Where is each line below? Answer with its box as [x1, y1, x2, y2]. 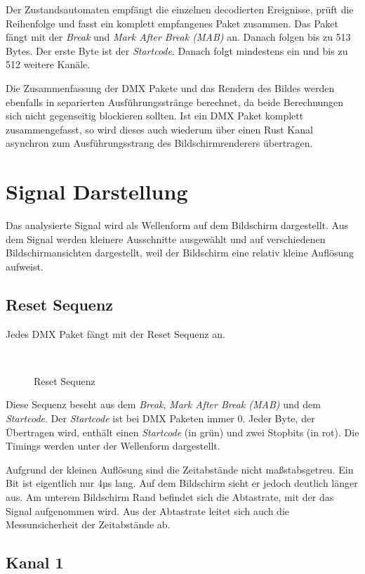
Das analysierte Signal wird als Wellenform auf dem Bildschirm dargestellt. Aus [6, 218, 348, 233]
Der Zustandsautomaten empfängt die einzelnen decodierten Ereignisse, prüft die [6, 2, 354, 16]
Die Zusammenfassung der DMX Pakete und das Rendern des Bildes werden [6, 80, 335, 95]
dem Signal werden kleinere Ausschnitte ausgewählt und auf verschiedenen [6, 231, 326, 246]
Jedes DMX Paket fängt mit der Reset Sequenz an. [6, 326, 225, 341]
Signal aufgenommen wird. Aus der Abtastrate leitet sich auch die [6, 503, 290, 518]
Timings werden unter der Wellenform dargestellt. [6, 438, 220, 453]
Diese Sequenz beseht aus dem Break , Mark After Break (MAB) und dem [6, 397, 321, 412]
